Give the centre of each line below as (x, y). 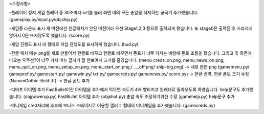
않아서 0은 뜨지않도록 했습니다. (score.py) (49, 35)
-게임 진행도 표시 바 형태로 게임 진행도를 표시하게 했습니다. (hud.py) (74, 44)
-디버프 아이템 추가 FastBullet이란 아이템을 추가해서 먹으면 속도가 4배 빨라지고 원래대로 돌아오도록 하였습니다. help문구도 (125, 90)
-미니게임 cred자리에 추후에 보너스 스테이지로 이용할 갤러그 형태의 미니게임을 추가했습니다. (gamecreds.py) (112, 106)
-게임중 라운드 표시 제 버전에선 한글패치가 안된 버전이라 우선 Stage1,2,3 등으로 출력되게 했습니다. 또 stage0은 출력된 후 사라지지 (131, 28)
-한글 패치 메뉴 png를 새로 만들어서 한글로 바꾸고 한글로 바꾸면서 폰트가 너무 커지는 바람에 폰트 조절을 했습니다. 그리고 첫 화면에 (130, 53)
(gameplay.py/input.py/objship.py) (44, 19)
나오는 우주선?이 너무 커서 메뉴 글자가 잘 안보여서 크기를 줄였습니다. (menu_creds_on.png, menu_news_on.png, (117, 60)
